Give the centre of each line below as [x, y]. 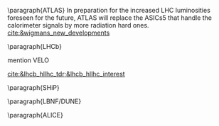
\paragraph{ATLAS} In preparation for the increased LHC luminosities [109, 10]
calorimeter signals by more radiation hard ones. [78, 25]
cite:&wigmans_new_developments [59, 33]
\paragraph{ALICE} [36, 115]
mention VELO [28, 60]
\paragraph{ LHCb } [35, 46]
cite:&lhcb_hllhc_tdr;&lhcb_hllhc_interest [66, 74]
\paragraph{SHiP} [33, 87]
